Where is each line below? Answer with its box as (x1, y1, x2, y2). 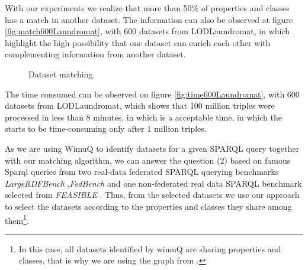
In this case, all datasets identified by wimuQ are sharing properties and (18, 242, 281, 255)
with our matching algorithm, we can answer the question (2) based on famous (5, 154, 291, 166)
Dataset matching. (28, 67, 95, 80)
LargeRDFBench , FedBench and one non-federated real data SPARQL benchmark (5, 177, 302, 189)
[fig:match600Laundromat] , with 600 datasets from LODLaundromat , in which (5, 25, 290, 37)
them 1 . (5, 212, 29, 226)
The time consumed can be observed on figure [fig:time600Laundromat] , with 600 (5, 87, 300, 100)
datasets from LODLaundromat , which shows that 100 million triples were (5, 99, 275, 112)
